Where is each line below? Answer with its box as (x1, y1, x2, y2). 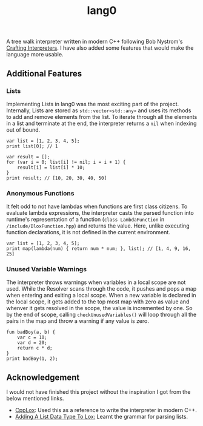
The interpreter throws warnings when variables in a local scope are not (6, 279, 186, 286)
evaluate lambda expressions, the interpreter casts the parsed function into (6, 209, 194, 217)
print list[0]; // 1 (6, 143, 59, 149)
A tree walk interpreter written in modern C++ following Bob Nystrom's (6, 38, 183, 46)
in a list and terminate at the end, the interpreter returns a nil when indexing (6, 120, 197, 127)
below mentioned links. (6, 395, 64, 402)
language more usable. (6, 51, 64, 58)
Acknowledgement (6, 372, 80, 382)
